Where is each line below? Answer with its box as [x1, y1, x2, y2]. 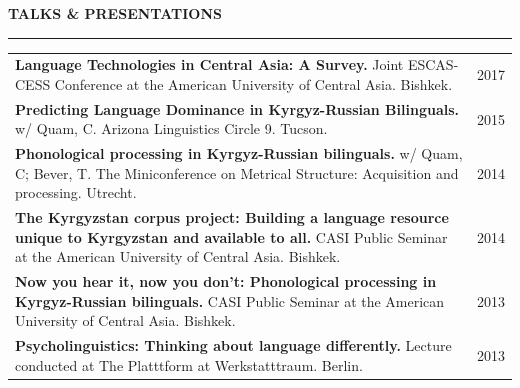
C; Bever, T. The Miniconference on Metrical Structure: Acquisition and [15, 162, 459, 183]
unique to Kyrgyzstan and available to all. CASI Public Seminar [15, 226, 448, 247]
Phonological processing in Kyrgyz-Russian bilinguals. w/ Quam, [15, 143, 463, 164]
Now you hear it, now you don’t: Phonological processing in [15, 271, 437, 292]
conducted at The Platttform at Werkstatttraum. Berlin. [15, 354, 363, 375]
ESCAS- [407, 54, 459, 75]
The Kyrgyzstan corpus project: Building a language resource [15, 207, 449, 228]
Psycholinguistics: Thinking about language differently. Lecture [15, 335, 452, 356]
